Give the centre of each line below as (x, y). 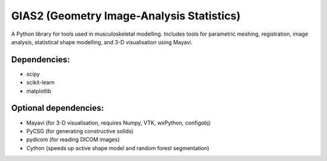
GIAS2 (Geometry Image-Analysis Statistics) (126, 16)
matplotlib (39, 91)
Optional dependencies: (58, 108)
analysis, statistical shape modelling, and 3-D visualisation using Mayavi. (102, 42)
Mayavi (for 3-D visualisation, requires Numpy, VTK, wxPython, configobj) (119, 123)
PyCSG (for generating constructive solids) (80, 131)
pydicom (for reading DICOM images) (73, 140)
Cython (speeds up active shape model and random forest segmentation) (118, 148)
